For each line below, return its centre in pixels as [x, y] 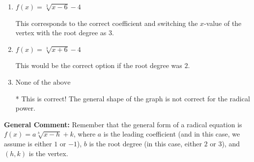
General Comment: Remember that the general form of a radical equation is [123, 124]
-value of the [223, 23]
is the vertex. [48, 153]
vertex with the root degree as [61, 33]
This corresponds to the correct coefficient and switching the [107, 23]
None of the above [43, 82]
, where [85, 134]
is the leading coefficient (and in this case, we [172, 134]
